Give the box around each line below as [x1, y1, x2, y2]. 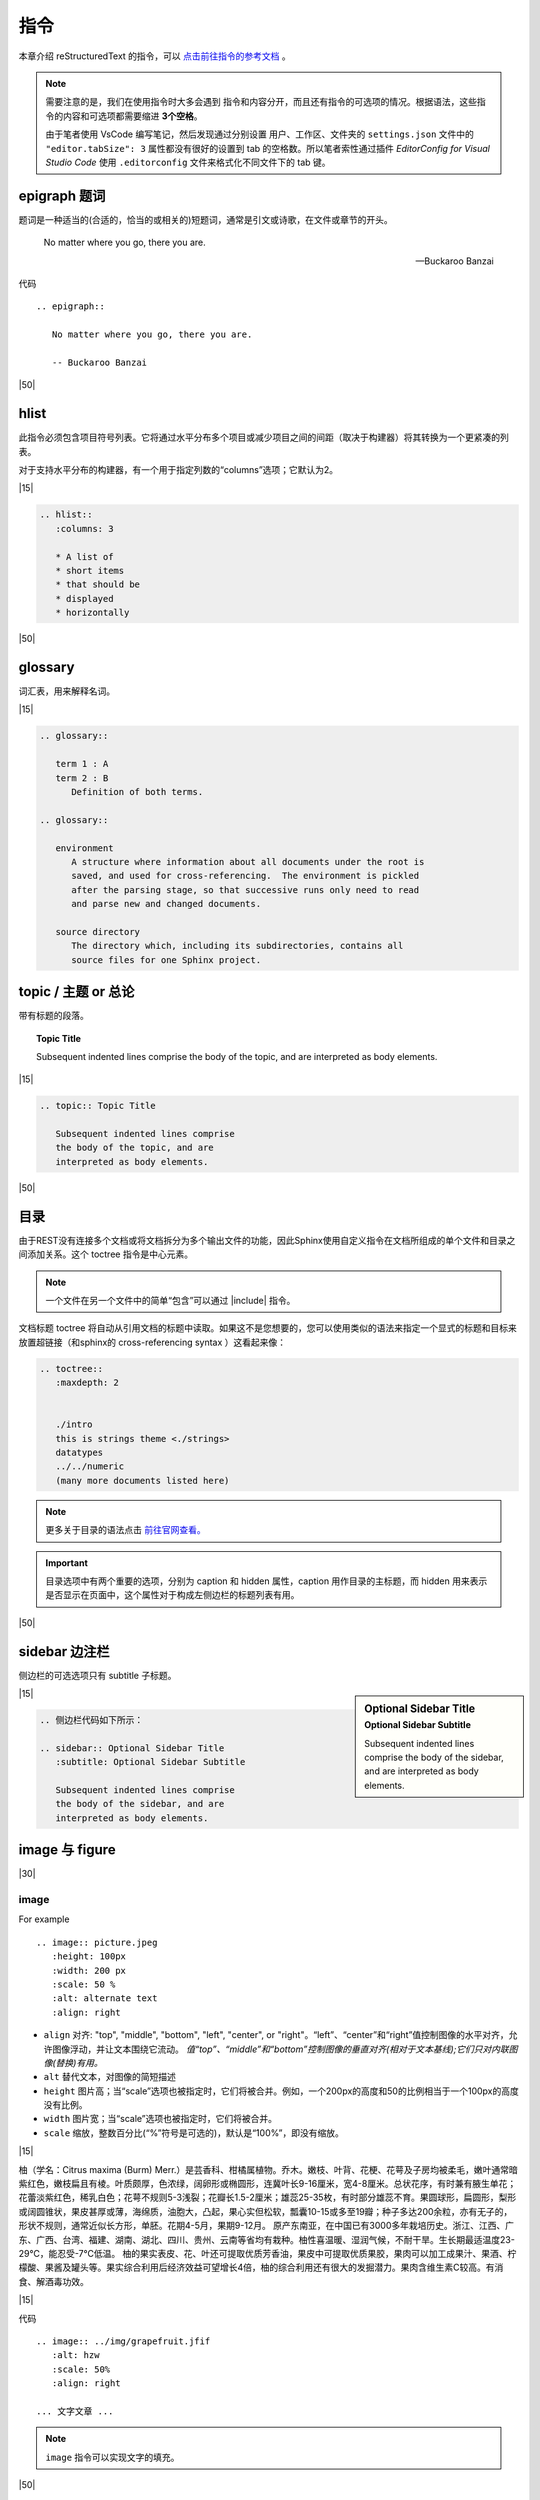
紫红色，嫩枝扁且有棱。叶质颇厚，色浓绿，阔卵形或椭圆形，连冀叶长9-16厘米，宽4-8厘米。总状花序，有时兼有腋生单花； [18, 2178, 517, 2190]
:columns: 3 [55, 523, 114, 534]
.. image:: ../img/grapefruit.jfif [36, 2335, 211, 2347]
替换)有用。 [55, 2056, 104, 2069]
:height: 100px [51, 1951, 127, 1962]
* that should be [55, 579, 140, 590]
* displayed [55, 593, 114, 604]
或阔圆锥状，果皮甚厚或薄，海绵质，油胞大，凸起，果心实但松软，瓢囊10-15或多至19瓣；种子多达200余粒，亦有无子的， [18, 2205, 513, 2217]
